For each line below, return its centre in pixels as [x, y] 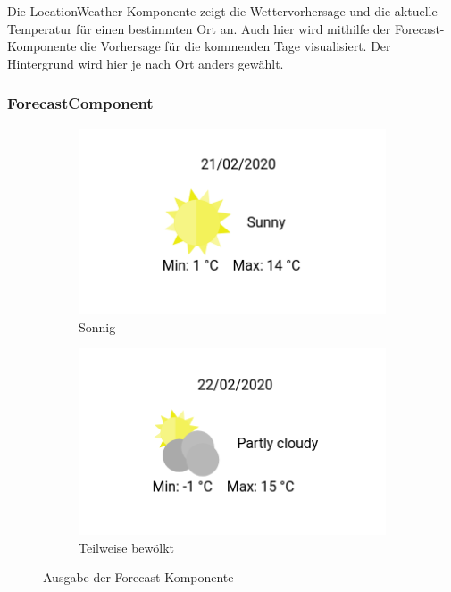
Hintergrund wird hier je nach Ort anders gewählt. [146, 63]
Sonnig [97, 326]
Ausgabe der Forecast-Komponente [138, 577]
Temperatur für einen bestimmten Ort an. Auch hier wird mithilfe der [199, 28]
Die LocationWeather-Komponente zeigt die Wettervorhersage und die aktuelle [222, 11]
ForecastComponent [80, 103]
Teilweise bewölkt [127, 547]
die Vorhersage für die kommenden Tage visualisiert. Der [236, 46]
